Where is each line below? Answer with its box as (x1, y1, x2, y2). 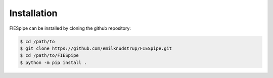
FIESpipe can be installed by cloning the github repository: (9, 25, 131, 31)
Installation (9, 8, 58, 19)
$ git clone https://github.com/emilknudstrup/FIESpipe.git (20, 45, 172, 51)
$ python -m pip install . (20, 59, 87, 65)
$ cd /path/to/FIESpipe (20, 53, 79, 58)
